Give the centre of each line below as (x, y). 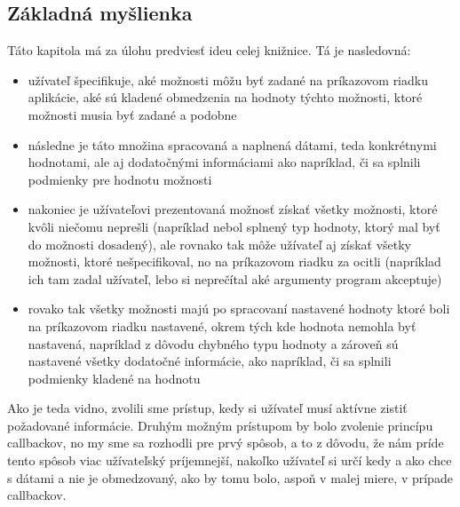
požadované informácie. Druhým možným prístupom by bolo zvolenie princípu (220, 425)
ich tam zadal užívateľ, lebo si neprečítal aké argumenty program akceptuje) (235, 278)
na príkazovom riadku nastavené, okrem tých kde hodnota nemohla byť (222, 325)
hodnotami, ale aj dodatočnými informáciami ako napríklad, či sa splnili (224, 162)
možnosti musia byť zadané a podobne (132, 114)
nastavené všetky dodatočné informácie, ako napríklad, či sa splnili (210, 361)
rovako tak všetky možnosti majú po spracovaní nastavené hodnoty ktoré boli (239, 309)
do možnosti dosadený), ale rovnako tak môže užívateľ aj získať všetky (219, 244)
